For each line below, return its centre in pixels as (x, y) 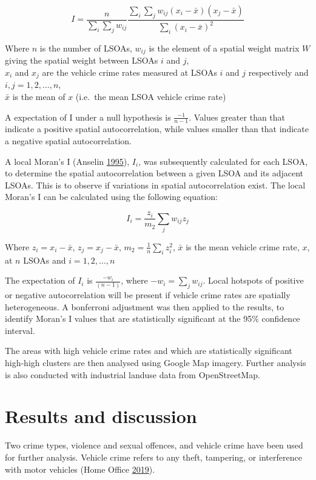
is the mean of (39, 97)
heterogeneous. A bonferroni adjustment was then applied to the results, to (145, 306)
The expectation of (40, 280)
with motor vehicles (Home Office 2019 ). (80, 469)
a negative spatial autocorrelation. (69, 141)
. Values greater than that (237, 117)
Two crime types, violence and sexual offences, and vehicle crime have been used (154, 445)
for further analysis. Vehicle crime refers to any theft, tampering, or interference (153, 457)
